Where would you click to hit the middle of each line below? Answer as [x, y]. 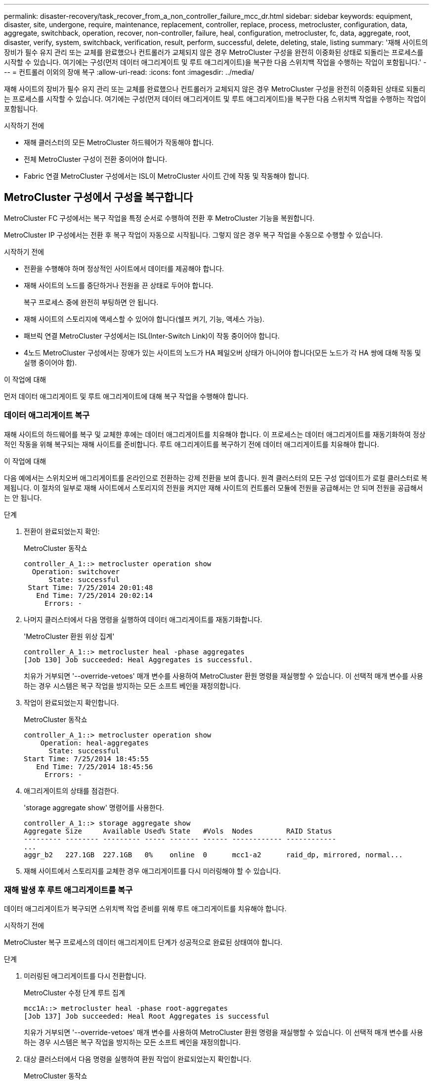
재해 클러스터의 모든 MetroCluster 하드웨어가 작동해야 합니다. [119, 142]
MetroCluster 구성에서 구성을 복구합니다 [99, 197]
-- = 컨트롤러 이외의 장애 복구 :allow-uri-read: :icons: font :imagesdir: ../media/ [129, 72]
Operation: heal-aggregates [94, 743]
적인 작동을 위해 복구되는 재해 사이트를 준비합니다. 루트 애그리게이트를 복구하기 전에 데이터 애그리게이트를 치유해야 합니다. [192, 444]
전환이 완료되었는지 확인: [62, 531]
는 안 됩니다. [23, 497]
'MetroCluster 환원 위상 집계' [69, 636]
